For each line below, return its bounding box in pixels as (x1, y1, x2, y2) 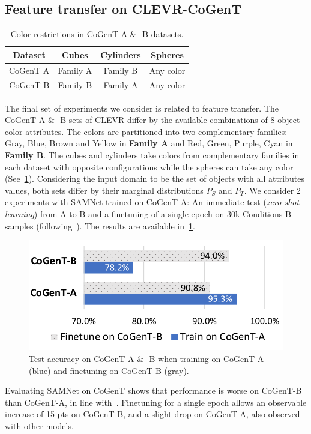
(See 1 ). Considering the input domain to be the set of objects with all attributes (5, 172, 304, 185)
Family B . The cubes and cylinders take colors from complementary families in (5, 148, 300, 161)
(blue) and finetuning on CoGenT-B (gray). (29, 364, 189, 376)
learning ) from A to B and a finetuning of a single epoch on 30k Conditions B (5, 207, 291, 220)
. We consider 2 (244, 184, 301, 196)
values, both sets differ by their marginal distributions (5, 184, 204, 196)
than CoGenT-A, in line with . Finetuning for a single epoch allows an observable (5, 396, 307, 408)
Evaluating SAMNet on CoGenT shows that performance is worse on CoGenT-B (5, 384, 302, 397)
